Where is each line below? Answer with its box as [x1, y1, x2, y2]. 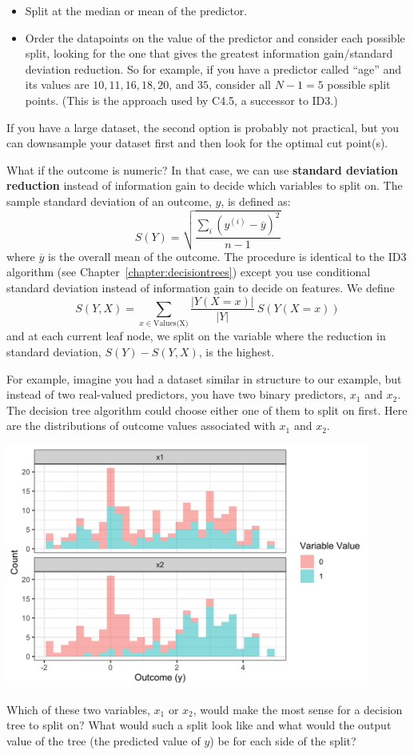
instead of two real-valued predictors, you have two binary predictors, [6, 386, 347, 403]
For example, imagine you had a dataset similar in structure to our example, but [6, 370, 402, 387]
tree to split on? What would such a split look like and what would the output [6, 717, 392, 733]
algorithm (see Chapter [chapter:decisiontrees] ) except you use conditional [6, 263, 371, 280]
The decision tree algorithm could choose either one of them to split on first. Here [6, 401, 408, 418]
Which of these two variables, [6, 701, 150, 717]
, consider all [209, 76, 271, 93]
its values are [25, 76, 90, 93]
